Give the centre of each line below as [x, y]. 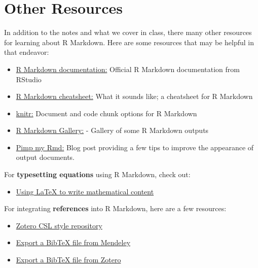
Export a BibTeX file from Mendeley [73, 242]
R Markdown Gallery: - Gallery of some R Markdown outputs [112, 130]
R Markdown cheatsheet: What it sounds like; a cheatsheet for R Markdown [134, 96]
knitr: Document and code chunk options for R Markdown [106, 113]
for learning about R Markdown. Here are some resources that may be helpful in [129, 42]
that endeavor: [27, 52]
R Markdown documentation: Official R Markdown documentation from [128, 69]
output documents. [45, 157]
